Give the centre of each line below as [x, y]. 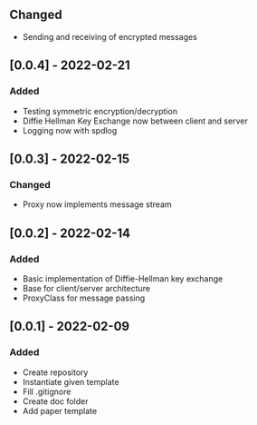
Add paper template [60, 410]
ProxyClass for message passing [84, 298]
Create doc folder [55, 401]
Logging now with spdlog [70, 130]
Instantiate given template [71, 381]
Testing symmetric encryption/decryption [100, 111]
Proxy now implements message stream [97, 204]
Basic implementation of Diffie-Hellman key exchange [123, 278]
